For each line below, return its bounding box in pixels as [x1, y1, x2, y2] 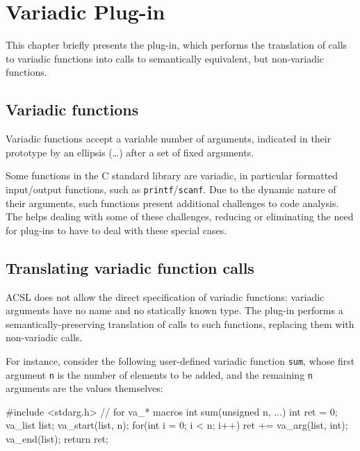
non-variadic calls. [6, 330, 83, 345]
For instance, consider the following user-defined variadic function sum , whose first [6, 353, 355, 368]
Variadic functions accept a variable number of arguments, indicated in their [6, 131, 332, 146]
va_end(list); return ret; [6, 432, 108, 445]
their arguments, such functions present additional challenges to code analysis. [6, 195, 339, 210]
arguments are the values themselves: [6, 381, 163, 395]
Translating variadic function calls [6, 256, 254, 278]
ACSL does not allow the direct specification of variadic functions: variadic [6, 289, 325, 304]
